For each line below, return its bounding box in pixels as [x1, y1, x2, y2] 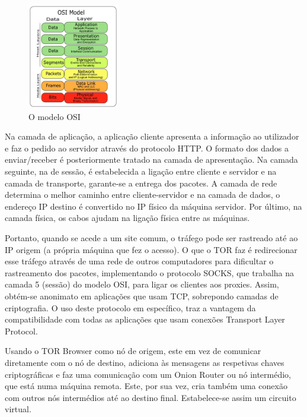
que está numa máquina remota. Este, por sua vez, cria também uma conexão [5, 380, 287, 392]
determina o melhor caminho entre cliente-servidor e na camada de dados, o [5, 188, 280, 201]
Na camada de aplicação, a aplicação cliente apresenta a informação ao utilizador [5, 130, 299, 143]
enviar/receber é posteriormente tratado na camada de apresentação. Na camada [5, 153, 298, 166]
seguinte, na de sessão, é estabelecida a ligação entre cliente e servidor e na [5, 165, 277, 178]
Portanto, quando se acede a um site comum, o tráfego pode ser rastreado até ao [5, 232, 298, 244]
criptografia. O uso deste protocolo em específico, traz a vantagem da [5, 301, 256, 314]
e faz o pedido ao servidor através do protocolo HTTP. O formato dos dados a [5, 141, 289, 154]
